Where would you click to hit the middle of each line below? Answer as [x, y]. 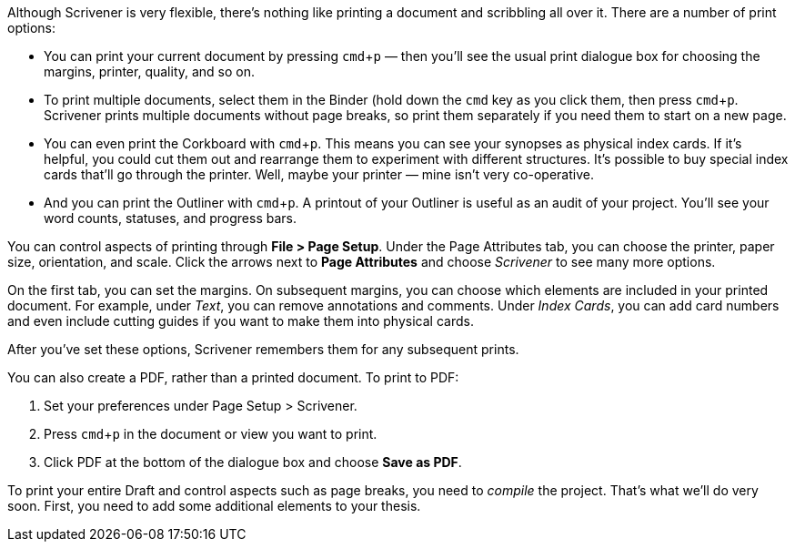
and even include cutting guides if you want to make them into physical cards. [241, 321]
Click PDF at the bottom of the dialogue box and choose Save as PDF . [253, 462]
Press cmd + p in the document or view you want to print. [211, 434]
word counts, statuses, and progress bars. [170, 218]
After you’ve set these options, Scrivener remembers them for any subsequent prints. [263, 349]
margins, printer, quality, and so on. [150, 71]
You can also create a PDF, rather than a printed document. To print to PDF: [233, 377]
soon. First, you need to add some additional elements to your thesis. [214, 506]
